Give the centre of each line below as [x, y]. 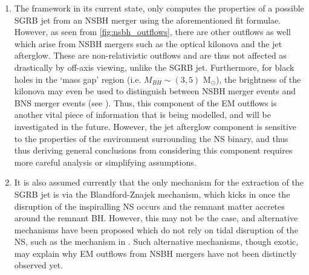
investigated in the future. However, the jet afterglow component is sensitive [155, 126]
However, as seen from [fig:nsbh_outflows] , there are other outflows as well [152, 32]
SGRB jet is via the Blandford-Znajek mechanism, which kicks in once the [152, 194]
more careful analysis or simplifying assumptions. [105, 162]
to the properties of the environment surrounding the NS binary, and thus [151, 138]
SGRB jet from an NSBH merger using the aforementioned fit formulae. [148, 20]
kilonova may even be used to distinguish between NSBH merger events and [155, 91]
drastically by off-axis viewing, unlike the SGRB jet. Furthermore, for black [154, 67]
